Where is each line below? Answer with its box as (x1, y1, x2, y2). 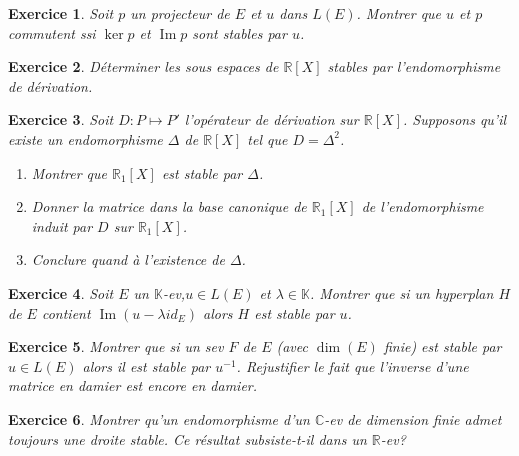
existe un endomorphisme (8, 128, 163, 149)
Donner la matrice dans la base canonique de (31, 196, 307, 217)
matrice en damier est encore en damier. (8, 375, 258, 396)
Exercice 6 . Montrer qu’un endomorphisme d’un (8, 408, 310, 429)
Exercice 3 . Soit (8, 109, 114, 130)
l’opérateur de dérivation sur (184, 109, 359, 130)
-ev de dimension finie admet (324, 408, 502, 429)
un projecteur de (130, 3, 230, 23)
